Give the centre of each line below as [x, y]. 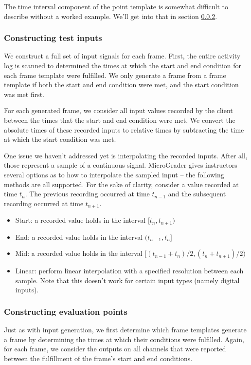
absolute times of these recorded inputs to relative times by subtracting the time [124, 129]
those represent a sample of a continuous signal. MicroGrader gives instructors [121, 165]
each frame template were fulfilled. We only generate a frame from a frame [115, 75]
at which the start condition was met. [60, 139]
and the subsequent [197, 194]
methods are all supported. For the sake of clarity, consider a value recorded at [121, 184]
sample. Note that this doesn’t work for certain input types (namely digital [127, 280]
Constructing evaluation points [66, 311]
